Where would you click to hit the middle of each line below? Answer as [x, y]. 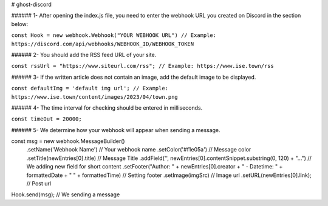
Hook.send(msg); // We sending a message [66, 194]
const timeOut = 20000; [46, 119]
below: [20, 24]
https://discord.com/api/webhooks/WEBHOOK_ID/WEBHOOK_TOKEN [103, 44]
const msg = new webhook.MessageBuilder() [68, 141]
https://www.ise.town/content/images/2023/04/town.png [95, 97]
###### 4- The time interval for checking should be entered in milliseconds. [107, 108]
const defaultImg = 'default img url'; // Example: [90, 88]
